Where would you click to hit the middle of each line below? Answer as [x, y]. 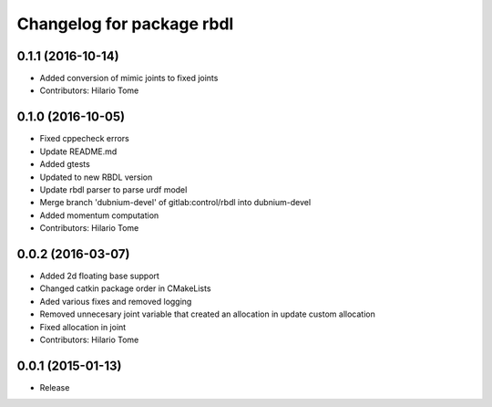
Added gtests [65, 164]
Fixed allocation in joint [83, 327]
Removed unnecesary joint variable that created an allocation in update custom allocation [207, 314]
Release [55, 387]
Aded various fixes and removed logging [116, 301]
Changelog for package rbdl [125, 24]
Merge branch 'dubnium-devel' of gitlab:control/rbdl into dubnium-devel [175, 203]
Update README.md [78, 151]
